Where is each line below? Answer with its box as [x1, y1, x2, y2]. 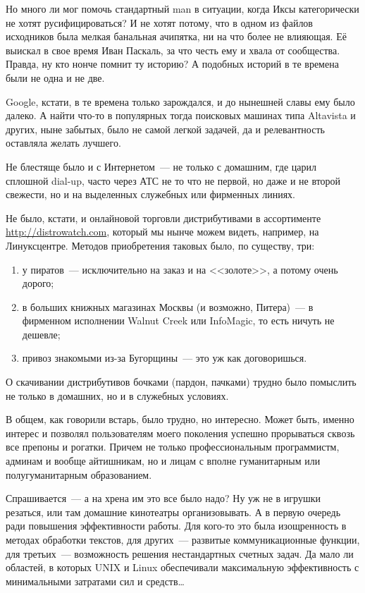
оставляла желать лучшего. [6, 135, 121, 150]
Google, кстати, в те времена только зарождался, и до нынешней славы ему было [6, 94, 355, 109]
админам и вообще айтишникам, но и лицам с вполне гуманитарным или [6, 453, 321, 468]
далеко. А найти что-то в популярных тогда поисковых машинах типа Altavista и [6, 108, 356, 123]
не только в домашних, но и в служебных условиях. [6, 388, 229, 403]
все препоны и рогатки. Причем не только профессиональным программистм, [6, 439, 340, 454]
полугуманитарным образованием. [6, 467, 152, 482]
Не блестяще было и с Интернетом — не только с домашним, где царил [6, 159, 316, 173]
